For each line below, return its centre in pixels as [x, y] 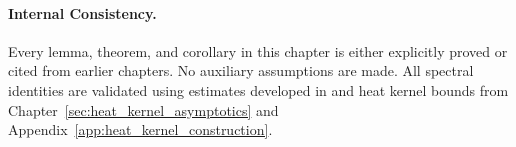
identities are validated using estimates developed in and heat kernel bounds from [258, 89]
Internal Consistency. [82, 12]
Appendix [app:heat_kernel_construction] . [140, 129]
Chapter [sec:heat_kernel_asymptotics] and [143, 109]
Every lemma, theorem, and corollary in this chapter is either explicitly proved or [258, 50]
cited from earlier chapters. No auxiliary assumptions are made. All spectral [241, 70]
